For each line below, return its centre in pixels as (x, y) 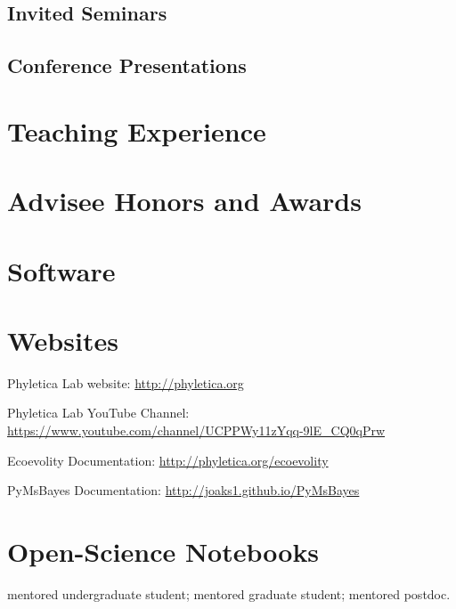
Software (61, 270)
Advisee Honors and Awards (184, 201)
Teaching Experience (137, 130)
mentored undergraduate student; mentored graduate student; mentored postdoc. (229, 593)
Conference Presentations (127, 65)
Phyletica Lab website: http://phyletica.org (126, 382)
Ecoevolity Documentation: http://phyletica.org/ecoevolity (168, 460)
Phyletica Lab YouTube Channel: (98, 413)
